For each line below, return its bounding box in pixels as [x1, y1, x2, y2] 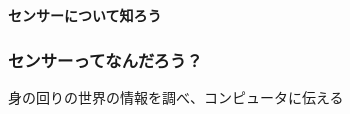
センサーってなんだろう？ [8, 47, 203, 72]
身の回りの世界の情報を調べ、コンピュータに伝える [8, 86, 344, 107]
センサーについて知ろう [8, 5, 162, 25]
